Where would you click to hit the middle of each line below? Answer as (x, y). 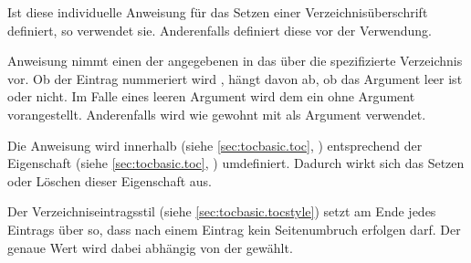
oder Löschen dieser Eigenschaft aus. (110, 180)
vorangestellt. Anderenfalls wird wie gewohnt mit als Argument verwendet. (217, 114)
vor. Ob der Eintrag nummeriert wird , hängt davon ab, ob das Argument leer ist (235, 78)
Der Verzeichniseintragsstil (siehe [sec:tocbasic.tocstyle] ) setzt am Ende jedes (222, 211)
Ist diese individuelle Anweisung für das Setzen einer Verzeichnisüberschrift (218, 12)
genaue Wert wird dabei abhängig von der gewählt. (150, 247)
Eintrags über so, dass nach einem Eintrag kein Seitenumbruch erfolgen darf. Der (234, 229)
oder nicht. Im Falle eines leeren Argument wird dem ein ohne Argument (211, 96)
